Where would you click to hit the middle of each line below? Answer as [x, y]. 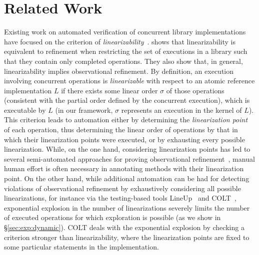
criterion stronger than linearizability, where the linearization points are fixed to [127, 237]
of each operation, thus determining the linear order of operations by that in [121, 129]
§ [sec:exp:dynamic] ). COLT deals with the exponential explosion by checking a [124, 227]
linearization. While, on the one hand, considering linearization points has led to [127, 149]
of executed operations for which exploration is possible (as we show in [112, 217]
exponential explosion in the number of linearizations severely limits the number [127, 207]
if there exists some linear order [109, 90]
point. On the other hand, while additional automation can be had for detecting [127, 178]
